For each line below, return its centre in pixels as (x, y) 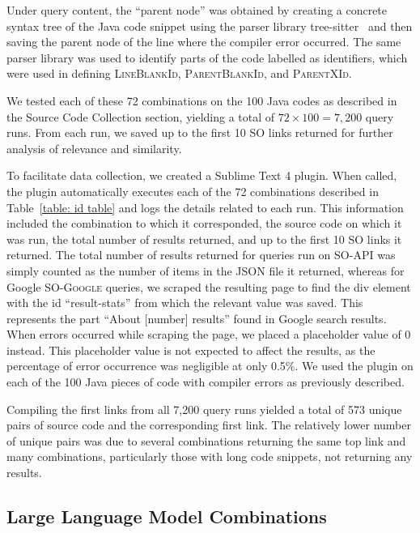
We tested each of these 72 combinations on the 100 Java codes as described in (202, 100)
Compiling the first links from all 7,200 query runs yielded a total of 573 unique (204, 409)
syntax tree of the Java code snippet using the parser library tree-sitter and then (210, 26)
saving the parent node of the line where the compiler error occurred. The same (204, 42)
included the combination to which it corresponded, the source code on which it (204, 223)
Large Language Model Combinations (167, 516)
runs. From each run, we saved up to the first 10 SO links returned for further (200, 132)
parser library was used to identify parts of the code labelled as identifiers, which (207, 57)
